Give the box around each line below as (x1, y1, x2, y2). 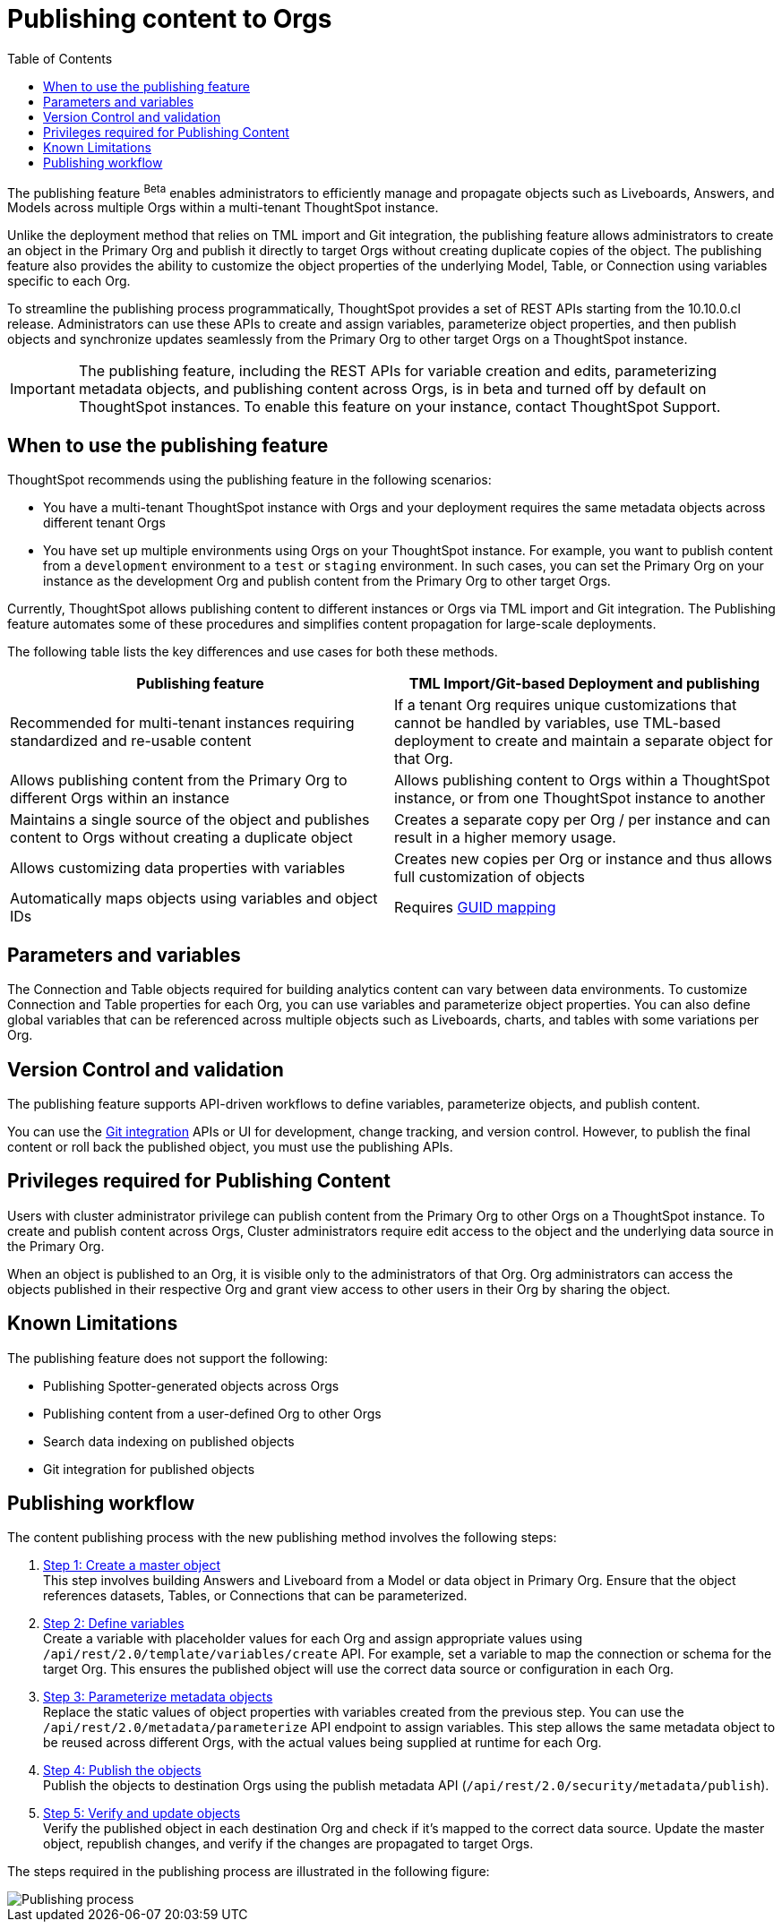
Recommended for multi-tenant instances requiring (10, 714, 355, 733)
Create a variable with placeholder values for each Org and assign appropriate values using (43, 1631, 583, 1647)
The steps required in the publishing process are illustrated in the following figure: (7, 1864, 490, 1880)
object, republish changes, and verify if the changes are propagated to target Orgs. (43, 1836, 534, 1852)
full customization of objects (394, 868, 585, 887)
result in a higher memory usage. (394, 828, 616, 847)
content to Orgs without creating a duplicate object (10, 828, 353, 847)
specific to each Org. (7, 273, 131, 289)
